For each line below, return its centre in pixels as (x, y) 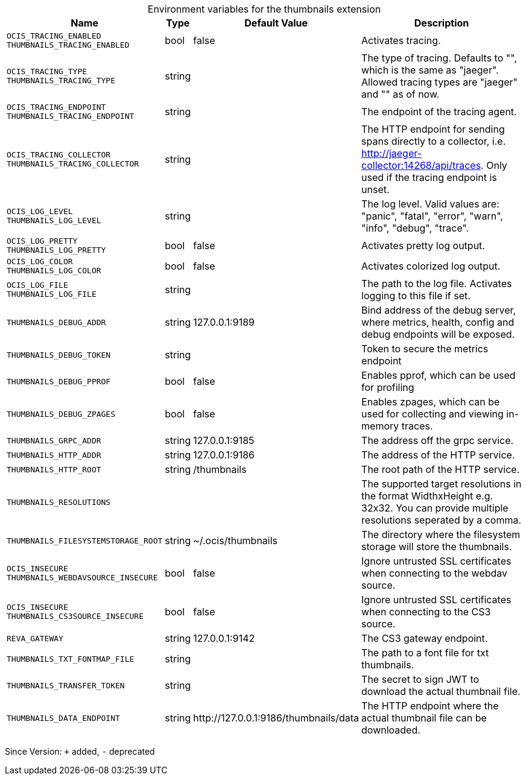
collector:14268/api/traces (421, 165)
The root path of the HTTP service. (441, 469)
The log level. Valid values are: (430, 204)
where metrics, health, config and (438, 322)
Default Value (276, 23)
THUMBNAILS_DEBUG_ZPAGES (61, 414)
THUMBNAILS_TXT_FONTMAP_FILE (71, 659)
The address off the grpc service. (438, 440)
